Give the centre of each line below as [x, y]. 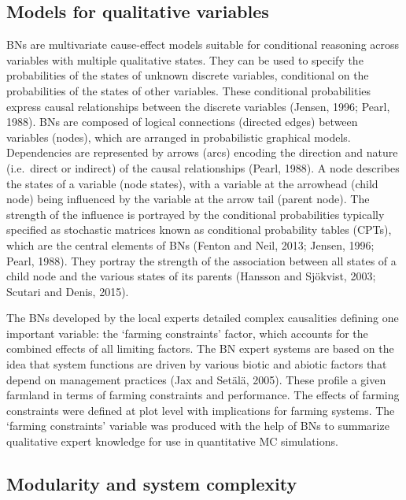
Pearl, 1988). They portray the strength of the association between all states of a [201, 260]
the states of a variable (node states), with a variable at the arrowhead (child [192, 183]
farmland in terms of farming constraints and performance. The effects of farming [203, 395]
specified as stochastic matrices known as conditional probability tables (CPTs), [199, 230]
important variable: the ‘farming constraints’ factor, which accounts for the [187, 333]
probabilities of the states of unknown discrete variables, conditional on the [188, 75]
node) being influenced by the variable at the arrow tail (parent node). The [188, 199]
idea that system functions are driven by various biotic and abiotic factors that [197, 364]
